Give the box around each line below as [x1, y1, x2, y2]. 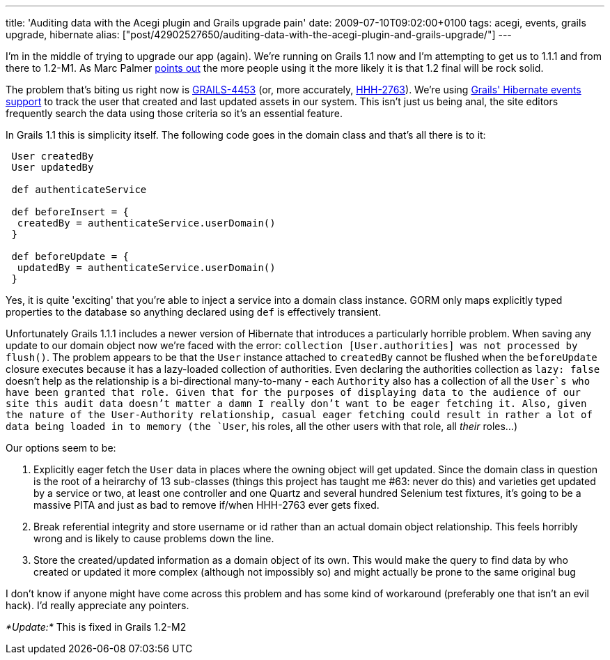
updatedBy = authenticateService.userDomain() [17, 262, 276, 273]
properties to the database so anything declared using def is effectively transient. [6, 306, 382, 318]
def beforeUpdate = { [11, 251, 130, 262]
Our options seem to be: [6, 442, 116, 454]
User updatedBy [11, 162, 94, 173]
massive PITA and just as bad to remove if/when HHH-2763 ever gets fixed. [33, 499, 380, 511]
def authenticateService [11, 184, 147, 195]
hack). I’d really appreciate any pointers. [6, 599, 189, 611]
